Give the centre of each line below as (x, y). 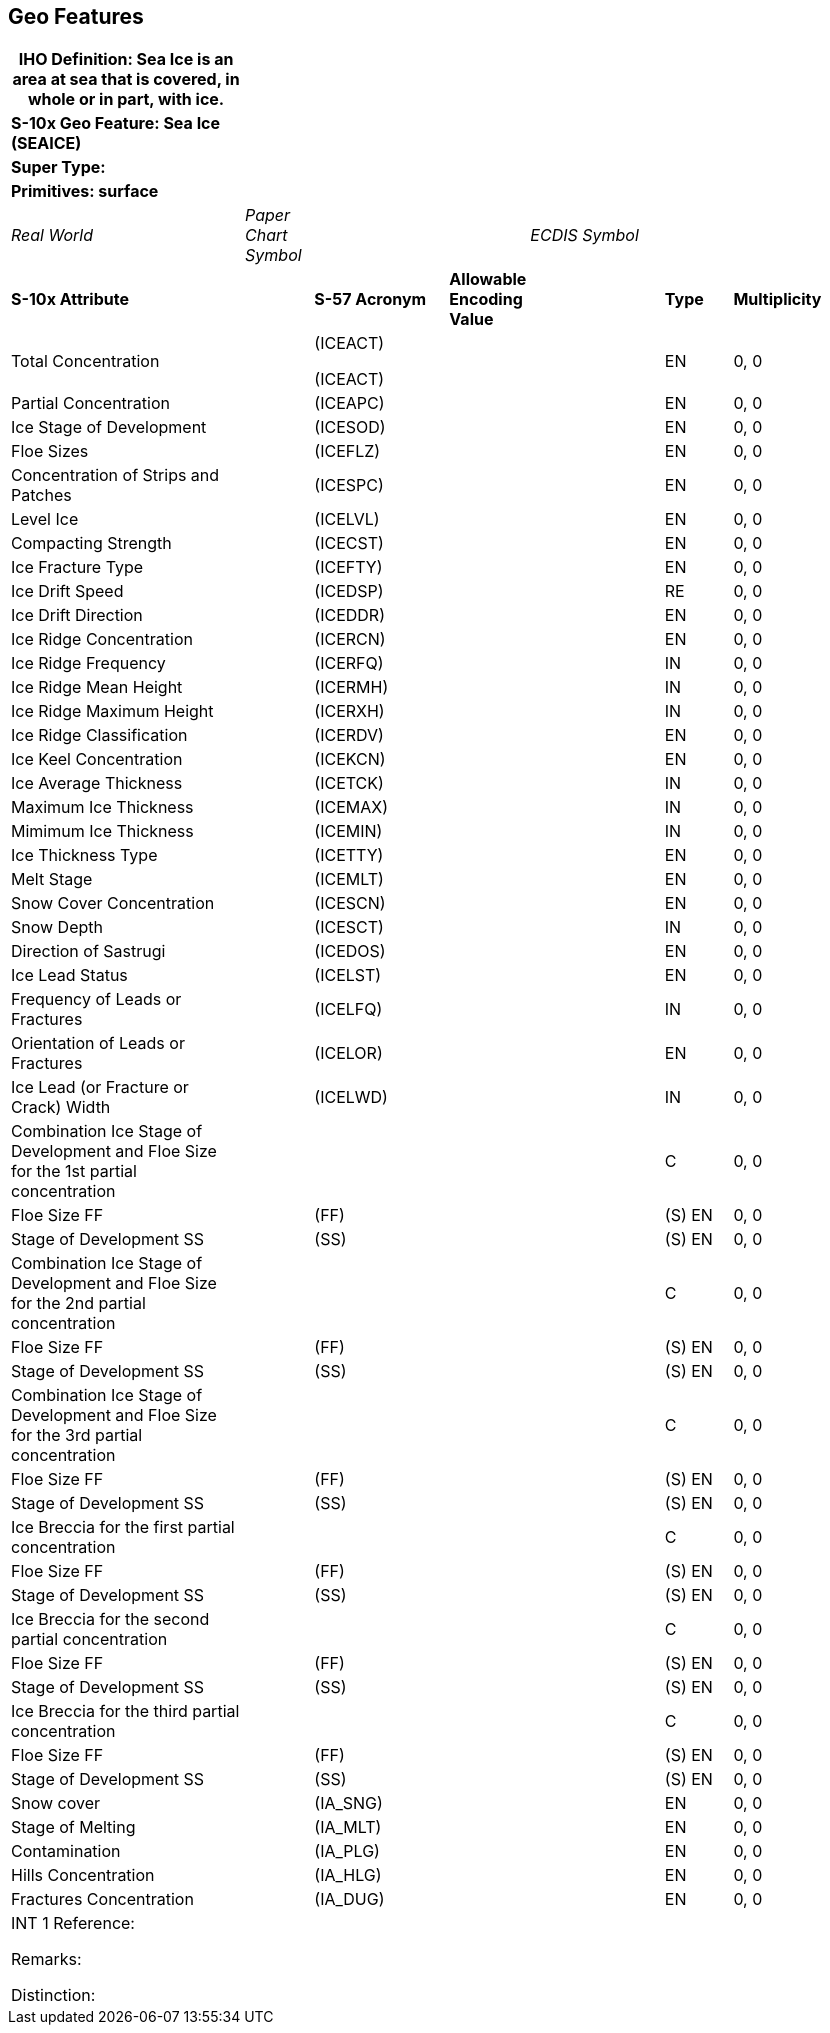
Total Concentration (85, 361)
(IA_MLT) (348, 1827)
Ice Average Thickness (97, 783)
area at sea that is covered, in (126, 79)
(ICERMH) (351, 687)
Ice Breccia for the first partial (123, 1527)
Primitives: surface (85, 191)
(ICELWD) (351, 1097)
